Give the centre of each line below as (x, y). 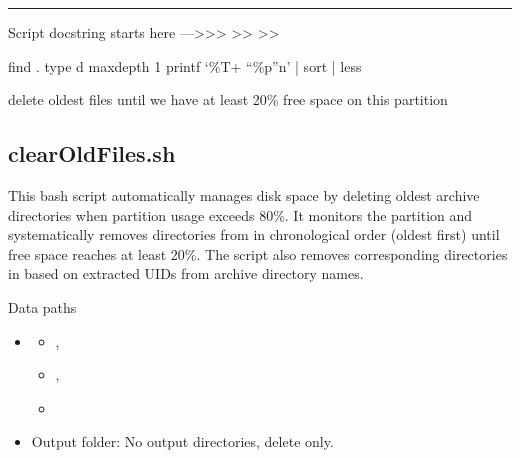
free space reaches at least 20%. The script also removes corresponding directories (258, 253)
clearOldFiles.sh (92, 153)
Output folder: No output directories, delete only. (182, 441)
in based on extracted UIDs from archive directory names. (186, 273)
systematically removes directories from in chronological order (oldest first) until (254, 234)
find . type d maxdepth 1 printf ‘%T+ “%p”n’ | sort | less (185, 65)
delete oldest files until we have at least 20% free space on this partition (228, 99)
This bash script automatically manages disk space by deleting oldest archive (244, 194)
